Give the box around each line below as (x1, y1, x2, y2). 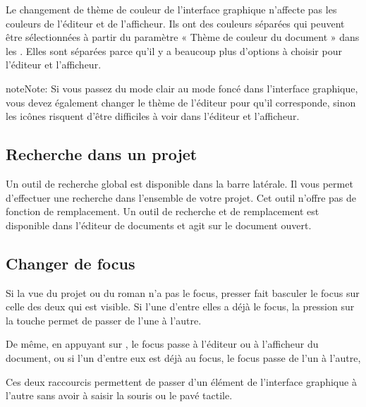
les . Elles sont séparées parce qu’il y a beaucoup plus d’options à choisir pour (6, 43, 342, 58)
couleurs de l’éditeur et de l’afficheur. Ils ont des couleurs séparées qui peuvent (6, 16, 345, 30)
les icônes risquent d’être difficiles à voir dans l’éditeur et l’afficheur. (6, 109, 300, 123)
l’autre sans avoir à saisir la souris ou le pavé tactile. (6, 388, 233, 403)
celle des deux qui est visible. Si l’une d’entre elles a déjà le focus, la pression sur (6, 299, 355, 314)
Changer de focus (6, 252, 135, 274)
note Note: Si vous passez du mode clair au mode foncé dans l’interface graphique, (6, 80, 358, 95)
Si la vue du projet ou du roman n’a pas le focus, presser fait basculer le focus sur (6, 285, 360, 300)
